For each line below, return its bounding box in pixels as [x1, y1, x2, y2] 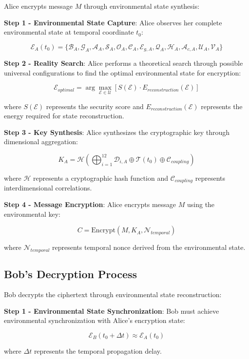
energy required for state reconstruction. [4, 111, 124, 121]
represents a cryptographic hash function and [33, 173, 168, 183]
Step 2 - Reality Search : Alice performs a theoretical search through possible [4, 58, 243, 68]
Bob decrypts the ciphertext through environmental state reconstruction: [4, 289, 222, 300]
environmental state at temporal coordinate [4, 27, 134, 37]
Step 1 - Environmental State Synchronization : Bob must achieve [4, 305, 219, 316]
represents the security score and [46, 101, 144, 111]
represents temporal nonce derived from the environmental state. [52, 242, 246, 252]
